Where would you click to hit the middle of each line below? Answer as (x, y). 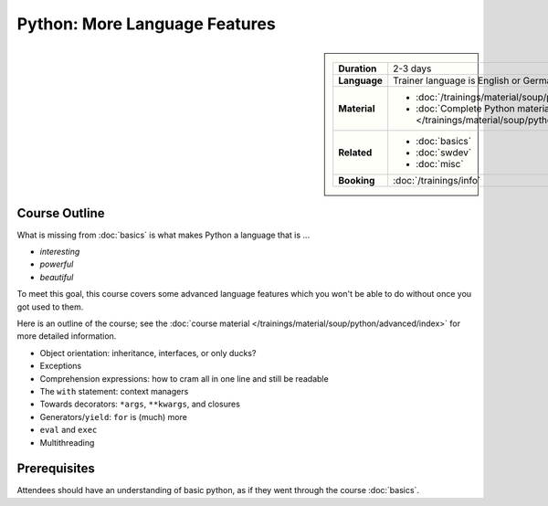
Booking (357, 180)
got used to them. (50, 307)
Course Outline (61, 213)
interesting (60, 252)
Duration (358, 69)
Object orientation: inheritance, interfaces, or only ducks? (148, 353)
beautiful (57, 277)
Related (355, 153)
